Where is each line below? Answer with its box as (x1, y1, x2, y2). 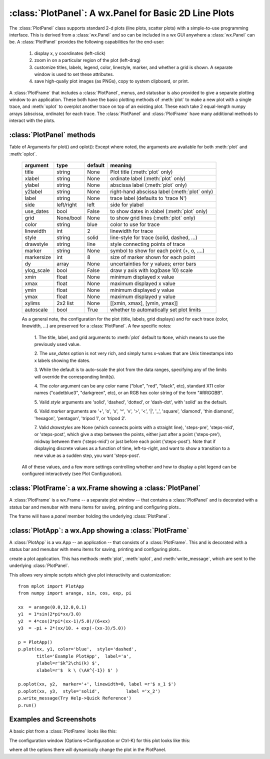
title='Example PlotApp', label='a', (36, 653, 132, 659)
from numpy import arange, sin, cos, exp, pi (18, 590, 132, 596)
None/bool (56, 214, 82, 221)
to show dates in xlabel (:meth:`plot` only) (110, 207, 208, 214)
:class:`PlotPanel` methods (9, 130, 96, 139)
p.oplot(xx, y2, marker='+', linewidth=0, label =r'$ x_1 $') (18, 681, 176, 687)
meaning (110, 161, 132, 168)
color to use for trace (110, 220, 160, 227)
